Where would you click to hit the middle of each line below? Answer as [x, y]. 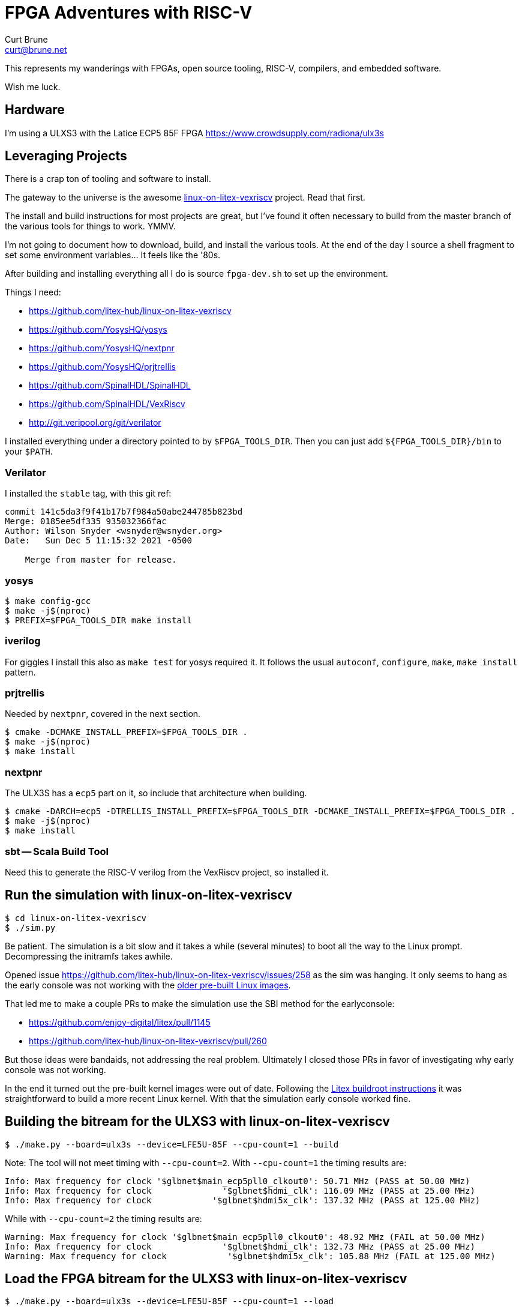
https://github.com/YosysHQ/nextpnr [102, 348]
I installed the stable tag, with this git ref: [88, 494]
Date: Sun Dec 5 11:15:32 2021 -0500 [98, 541]
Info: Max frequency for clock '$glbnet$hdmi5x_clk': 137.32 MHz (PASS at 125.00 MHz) [243, 1200]
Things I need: [33, 292]
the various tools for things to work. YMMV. [90, 226]
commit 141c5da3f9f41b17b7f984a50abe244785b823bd [124, 512]
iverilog [23, 641]
